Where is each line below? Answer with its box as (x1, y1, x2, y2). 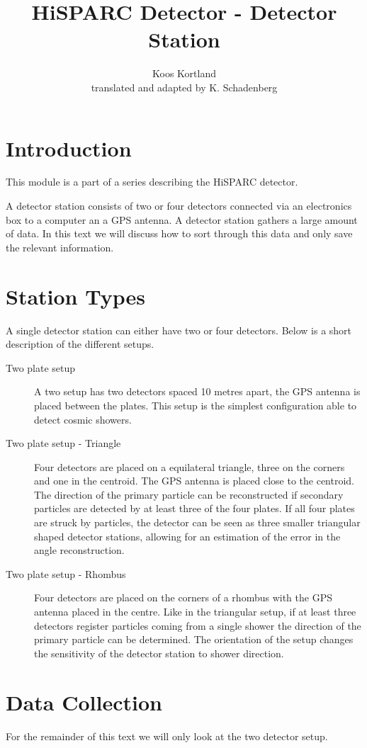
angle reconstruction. (34, 543, 125, 557)
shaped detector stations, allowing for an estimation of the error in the (34, 528, 341, 543)
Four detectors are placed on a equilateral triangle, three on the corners (34, 459, 345, 474)
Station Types (6, 281, 145, 310)
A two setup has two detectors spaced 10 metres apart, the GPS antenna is (34, 384, 361, 399)
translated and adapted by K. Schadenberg (91, 79, 278, 94)
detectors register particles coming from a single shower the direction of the (34, 618, 361, 633)
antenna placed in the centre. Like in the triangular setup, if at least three (34, 604, 356, 619)
